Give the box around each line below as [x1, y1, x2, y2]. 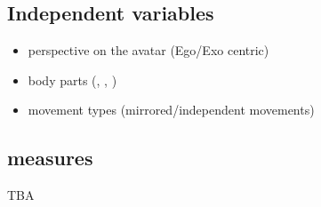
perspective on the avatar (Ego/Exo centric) [28, 41, 269, 60]
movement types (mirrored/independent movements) [28, 100, 315, 119]
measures [7, 144, 93, 171]
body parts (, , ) [28, 70, 117, 89]
